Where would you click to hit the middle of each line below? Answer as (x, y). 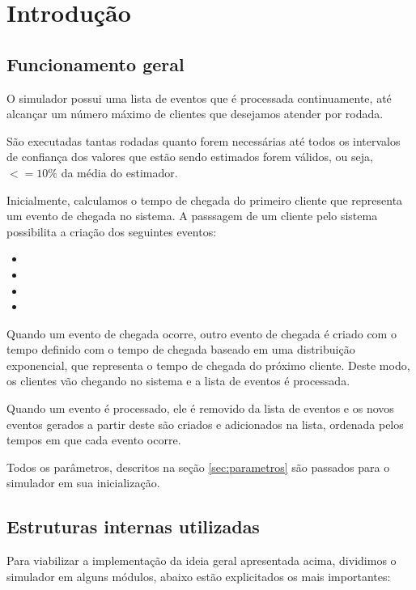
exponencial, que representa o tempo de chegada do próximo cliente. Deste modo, (208, 365)
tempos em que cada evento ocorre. (94, 440)
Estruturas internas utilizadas (133, 526)
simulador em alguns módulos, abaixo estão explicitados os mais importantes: (199, 576)
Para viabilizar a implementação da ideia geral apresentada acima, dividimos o (202, 560)
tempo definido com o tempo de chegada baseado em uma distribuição (181, 349)
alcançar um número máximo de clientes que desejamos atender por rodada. (195, 114)
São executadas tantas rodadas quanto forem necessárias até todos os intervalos (204, 140)
